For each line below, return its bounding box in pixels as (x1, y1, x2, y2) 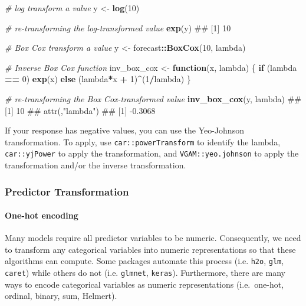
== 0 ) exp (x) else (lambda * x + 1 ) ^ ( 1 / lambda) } (5, 73, 191, 85)
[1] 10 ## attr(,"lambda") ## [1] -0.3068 (5, 104, 156, 116)
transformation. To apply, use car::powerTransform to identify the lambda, (5, 135, 281, 148)
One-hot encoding (5, 209, 78, 222)
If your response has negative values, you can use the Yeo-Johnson (5, 124, 244, 136)
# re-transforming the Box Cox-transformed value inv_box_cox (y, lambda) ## (5, 92, 302, 105)
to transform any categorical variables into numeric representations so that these (5, 243, 296, 255)
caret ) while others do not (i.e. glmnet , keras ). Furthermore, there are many (5, 266, 285, 279)
